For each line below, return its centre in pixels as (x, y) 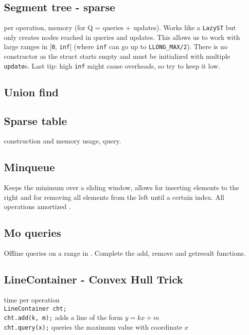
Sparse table (36, 120)
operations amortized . (37, 206)
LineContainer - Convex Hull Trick (94, 279)
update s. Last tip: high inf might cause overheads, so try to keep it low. (112, 65)
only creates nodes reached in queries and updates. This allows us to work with (122, 37)
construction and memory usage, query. (62, 141)
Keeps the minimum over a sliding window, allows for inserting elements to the (122, 187)
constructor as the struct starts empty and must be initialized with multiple (117, 56)
